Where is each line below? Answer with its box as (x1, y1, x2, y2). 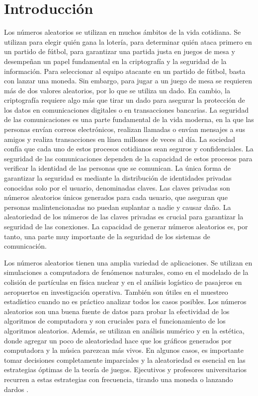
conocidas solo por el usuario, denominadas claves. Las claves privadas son (4, 182, 230, 193)
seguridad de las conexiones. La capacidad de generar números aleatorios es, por (4, 221, 248, 231)
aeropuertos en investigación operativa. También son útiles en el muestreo (4, 286, 228, 297)
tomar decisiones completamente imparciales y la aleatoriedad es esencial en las (4, 354, 246, 365)
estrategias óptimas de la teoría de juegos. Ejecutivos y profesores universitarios (4, 364, 247, 375)
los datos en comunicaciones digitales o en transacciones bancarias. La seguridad (4, 104, 249, 115)
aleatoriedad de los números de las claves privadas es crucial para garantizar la (4, 211, 244, 222)
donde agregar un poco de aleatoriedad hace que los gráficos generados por (4, 335, 232, 345)
